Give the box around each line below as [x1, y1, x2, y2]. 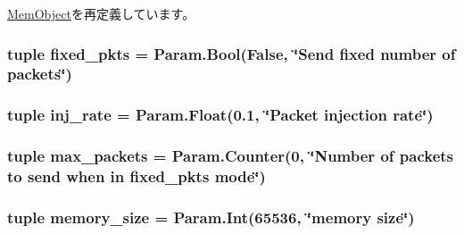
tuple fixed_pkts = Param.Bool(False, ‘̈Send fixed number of [7, 42, 456, 64]
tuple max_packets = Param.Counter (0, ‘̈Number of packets [7, 145, 453, 167]
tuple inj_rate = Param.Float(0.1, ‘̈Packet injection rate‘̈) [7, 104, 434, 126]
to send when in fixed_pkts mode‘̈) [7, 165, 266, 188]
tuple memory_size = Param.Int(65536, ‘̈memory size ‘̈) [7, 205, 415, 228]
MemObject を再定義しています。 [7, 4, 195, 22]
